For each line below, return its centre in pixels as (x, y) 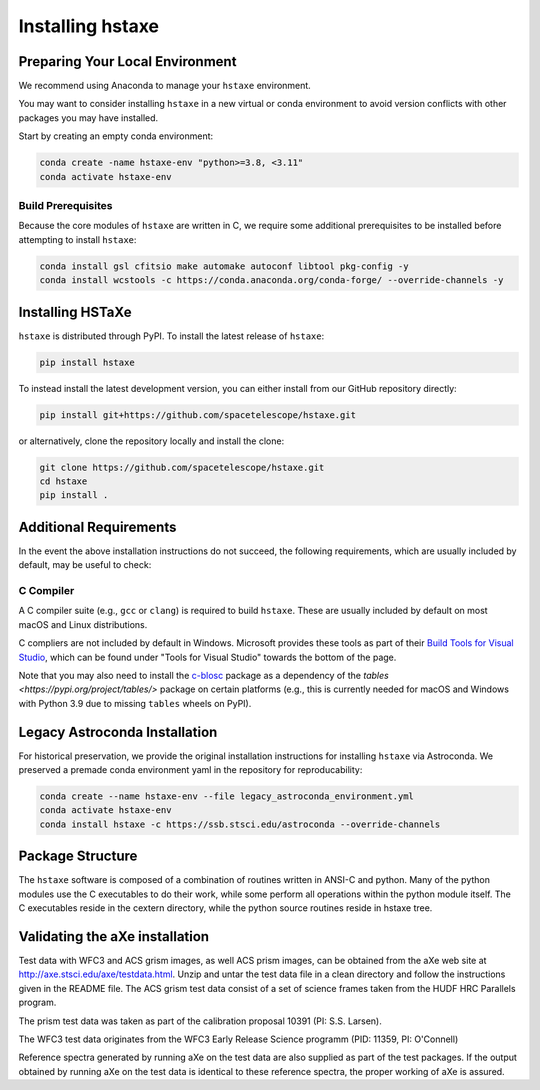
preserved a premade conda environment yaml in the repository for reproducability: (190, 769)
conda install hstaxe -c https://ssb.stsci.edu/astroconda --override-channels (240, 824)
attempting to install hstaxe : (77, 239)
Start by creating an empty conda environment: (116, 136)
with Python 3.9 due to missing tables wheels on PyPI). (135, 703)
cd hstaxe (63, 481)
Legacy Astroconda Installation (118, 731)
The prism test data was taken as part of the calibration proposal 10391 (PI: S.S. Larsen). (200, 1021)
